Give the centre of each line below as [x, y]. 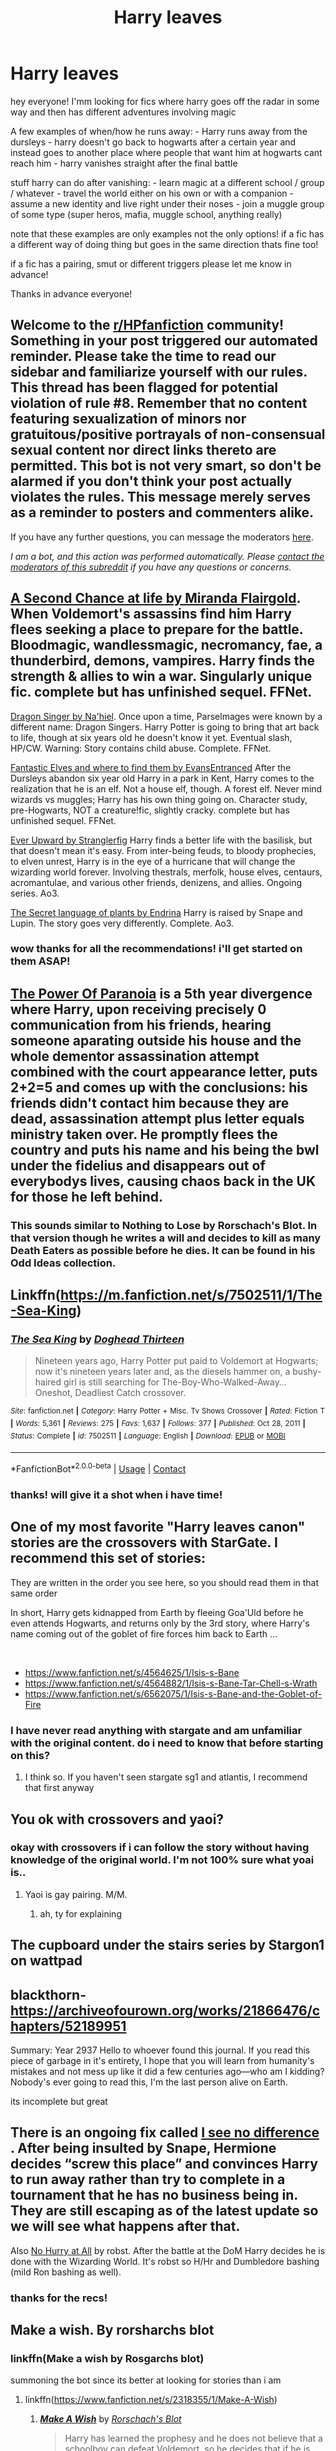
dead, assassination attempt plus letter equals [157, 1118]
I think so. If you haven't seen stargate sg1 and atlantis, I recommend [166, 1777]
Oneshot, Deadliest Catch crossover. [110, 1393]
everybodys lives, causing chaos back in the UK [163, 1181]
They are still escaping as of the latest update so [164, 2211]
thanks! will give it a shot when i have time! [116, 1495]
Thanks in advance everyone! [71, 293]
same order [34, 1593]
